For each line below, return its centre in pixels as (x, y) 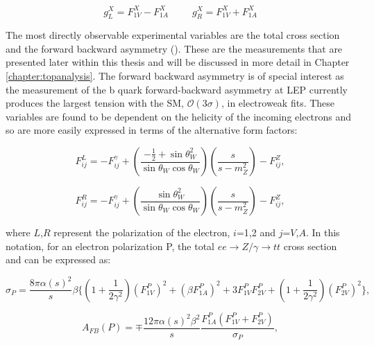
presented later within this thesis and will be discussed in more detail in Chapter (178, 62)
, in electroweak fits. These (278, 103)
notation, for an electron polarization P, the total (110, 246)
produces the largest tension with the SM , (95, 103)
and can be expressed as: (58, 259)
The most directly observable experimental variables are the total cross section (173, 35)
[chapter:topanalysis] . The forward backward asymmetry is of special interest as (175, 76)
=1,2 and (256, 232)
